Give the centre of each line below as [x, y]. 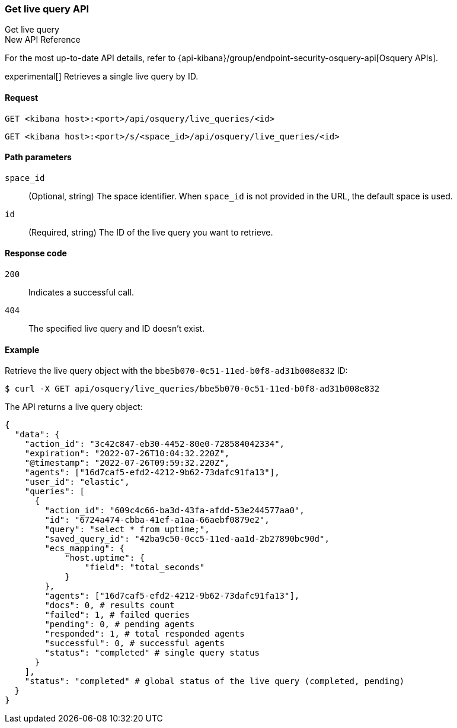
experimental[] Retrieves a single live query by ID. [102, 77]
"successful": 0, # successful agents [135, 643]
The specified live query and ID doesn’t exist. [117, 329]
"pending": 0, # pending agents [120, 624]
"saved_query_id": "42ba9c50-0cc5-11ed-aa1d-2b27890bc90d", [187, 539]
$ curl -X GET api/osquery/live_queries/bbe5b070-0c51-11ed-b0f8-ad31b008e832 [192, 389]
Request [22, 97]
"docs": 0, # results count [110, 605]
